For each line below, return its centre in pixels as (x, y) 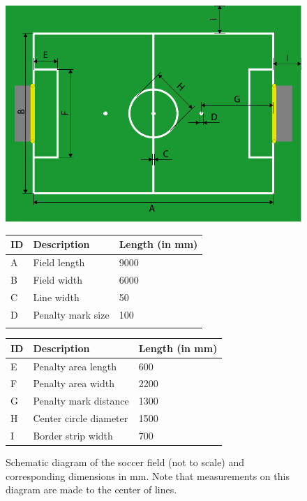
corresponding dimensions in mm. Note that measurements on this (148, 475)
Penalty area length (75, 366)
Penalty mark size (71, 314)
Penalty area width (74, 383)
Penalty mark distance (81, 401)
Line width (56, 297)
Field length (59, 262)
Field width (58, 280)
